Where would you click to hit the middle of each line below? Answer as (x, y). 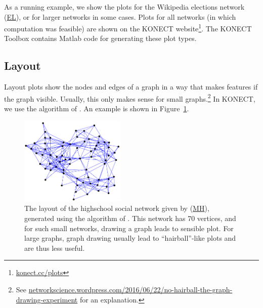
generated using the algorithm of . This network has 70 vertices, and (130, 218)
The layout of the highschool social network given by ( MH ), (117, 208)
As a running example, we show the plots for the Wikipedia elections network (124, 7)
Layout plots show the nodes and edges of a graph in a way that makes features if (131, 87)
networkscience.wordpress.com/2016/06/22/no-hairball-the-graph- (130, 289)
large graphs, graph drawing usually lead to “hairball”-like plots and (130, 238)
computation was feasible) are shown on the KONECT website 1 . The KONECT (128, 28)
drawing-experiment (47, 299)
